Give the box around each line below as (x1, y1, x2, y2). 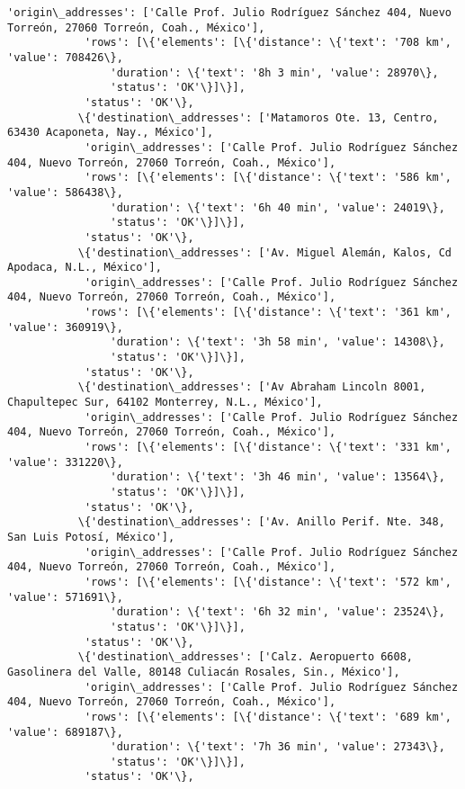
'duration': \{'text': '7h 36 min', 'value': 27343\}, (110, 740, 445, 754)
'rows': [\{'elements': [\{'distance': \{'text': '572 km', (84, 575, 452, 588)
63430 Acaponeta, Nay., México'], (7, 126, 214, 139)
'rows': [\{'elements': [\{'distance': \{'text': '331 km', (84, 441, 452, 454)
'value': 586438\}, (7, 185, 123, 199)
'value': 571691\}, (7, 590, 123, 604)
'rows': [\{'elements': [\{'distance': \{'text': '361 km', (84, 306, 452, 319)
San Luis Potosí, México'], (7, 530, 175, 543)
